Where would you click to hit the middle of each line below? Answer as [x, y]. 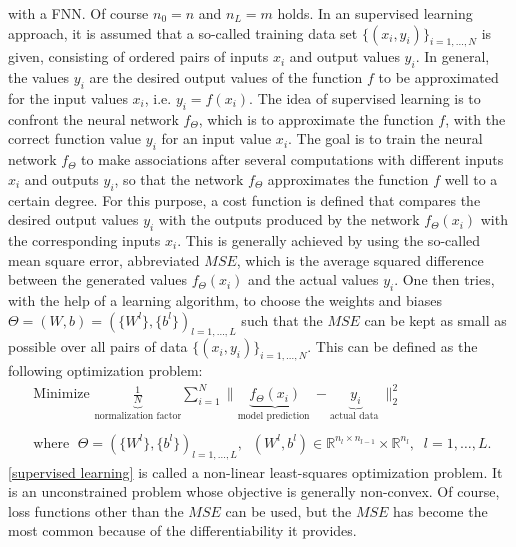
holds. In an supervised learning [375, 13]
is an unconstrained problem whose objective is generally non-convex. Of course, [254, 491]
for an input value [216, 138]
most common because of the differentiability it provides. [182, 530]
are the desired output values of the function [226, 77]
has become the [440, 510]
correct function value [75, 138]
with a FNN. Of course [78, 13]
